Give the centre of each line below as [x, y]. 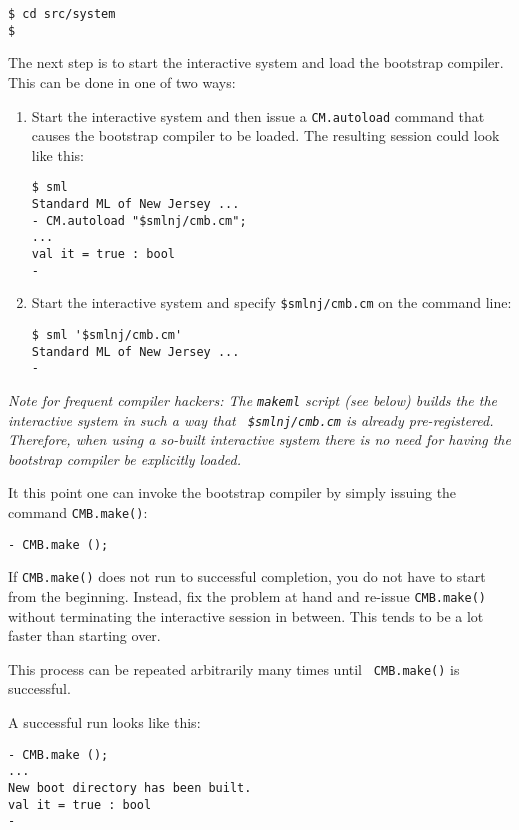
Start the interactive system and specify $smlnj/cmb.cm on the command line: [271, 302]
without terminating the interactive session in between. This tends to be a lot [246, 615]
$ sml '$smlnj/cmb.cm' [107, 334]
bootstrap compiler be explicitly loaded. [125, 458]
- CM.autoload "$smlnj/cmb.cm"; [139, 220]
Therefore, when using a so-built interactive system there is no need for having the [259, 439]
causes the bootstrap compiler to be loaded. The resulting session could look [265, 135]
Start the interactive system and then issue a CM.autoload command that [258, 115]
